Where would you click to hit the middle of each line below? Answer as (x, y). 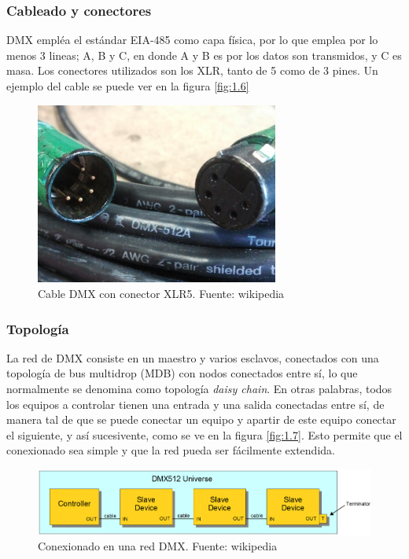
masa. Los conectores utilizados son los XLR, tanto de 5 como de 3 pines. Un (192, 70)
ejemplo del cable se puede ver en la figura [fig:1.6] (128, 86)
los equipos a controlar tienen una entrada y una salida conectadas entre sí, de (195, 404)
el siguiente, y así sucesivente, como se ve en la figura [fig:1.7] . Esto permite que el (204, 434)
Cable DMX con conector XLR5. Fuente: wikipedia (161, 294)
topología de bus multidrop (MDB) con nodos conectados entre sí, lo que (182, 373)
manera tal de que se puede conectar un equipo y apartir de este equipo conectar (201, 419)
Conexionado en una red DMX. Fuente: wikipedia (158, 546)
